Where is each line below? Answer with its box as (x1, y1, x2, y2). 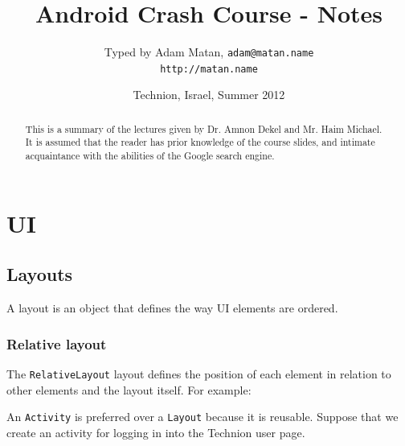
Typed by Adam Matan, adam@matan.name (104, 43, 314, 60)
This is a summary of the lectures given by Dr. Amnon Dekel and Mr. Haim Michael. (25, 122, 382, 135)
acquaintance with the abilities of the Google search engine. (25, 149, 275, 163)
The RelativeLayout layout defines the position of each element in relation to (6, 365, 391, 382)
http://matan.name (160, 63, 258, 75)
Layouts (6, 262, 73, 287)
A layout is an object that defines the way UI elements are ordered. (6, 299, 338, 316)
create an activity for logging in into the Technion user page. (6, 423, 305, 440)
